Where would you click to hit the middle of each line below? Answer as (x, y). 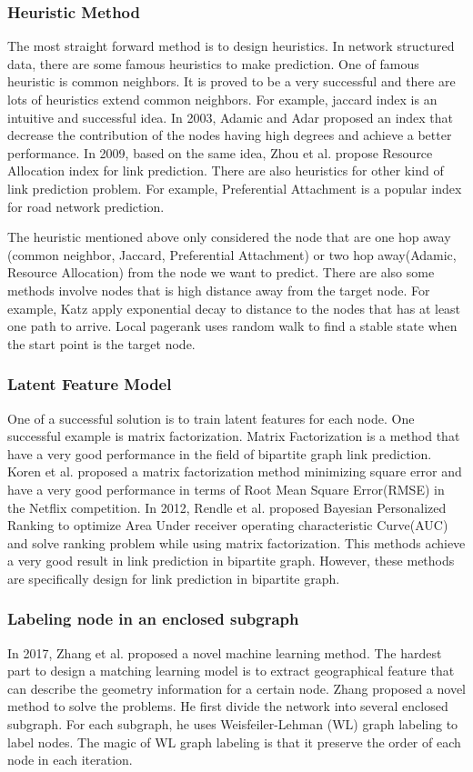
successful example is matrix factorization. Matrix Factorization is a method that (234, 436)
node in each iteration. (70, 760)
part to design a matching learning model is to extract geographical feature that (231, 671)
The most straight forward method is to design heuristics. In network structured (231, 46)
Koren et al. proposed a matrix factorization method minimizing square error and (235, 471)
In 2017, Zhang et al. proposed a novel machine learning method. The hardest (225, 652)
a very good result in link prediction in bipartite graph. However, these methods (231, 561)
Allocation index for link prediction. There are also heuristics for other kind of (226, 170)
